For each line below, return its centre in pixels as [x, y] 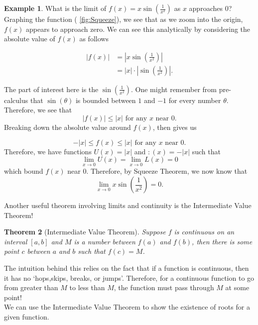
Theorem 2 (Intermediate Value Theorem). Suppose [85, 232]
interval [16, 241]
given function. [27, 316]
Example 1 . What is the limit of [55, 8]
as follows [94, 39]
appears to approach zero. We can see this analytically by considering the [138, 29]
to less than [87, 287]
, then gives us [175, 127]
